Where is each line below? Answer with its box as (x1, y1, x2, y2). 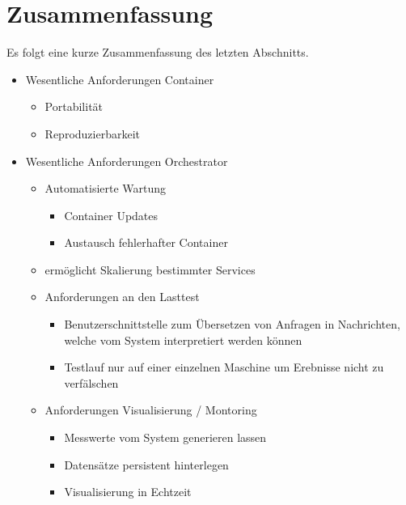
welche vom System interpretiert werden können (64, 331, 302, 348)
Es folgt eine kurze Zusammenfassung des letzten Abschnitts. (6, 44, 309, 61)
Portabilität (44, 98, 104, 115)
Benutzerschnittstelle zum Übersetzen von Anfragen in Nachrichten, (64, 316, 400, 333)
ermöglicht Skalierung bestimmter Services (44, 261, 256, 278)
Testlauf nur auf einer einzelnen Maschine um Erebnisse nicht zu (64, 359, 384, 376)
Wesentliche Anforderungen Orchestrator (25, 152, 228, 169)
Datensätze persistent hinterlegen (64, 456, 229, 473)
